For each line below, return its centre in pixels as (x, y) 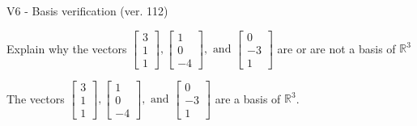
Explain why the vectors (67, 48)
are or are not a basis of (336, 48)
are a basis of (248, 98)
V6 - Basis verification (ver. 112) (87, 10)
